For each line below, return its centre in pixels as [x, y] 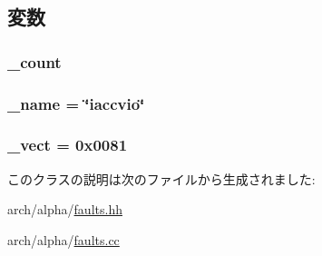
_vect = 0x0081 [68, 145]
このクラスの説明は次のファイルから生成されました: [161, 178]
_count [34, 61]
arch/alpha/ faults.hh [65, 209]
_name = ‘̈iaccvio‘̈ [76, 103]
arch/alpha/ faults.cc [63, 239]
